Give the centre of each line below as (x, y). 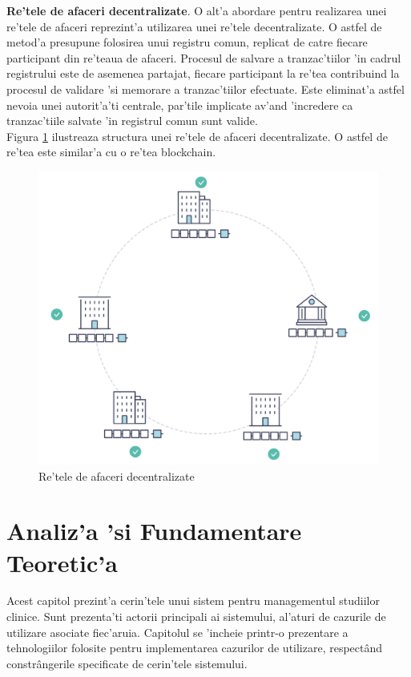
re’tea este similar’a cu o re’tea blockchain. (111, 152)
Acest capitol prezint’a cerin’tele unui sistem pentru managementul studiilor (193, 600)
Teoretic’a (62, 562)
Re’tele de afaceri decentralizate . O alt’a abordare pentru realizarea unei (197, 10)
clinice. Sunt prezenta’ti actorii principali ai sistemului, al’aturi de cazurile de (196, 617)
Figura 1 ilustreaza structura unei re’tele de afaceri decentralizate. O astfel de (197, 136)
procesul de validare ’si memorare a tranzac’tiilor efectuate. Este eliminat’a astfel (205, 89)
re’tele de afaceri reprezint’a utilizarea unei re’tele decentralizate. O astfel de (194, 26)
